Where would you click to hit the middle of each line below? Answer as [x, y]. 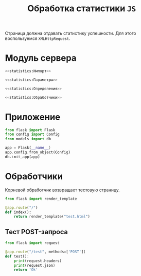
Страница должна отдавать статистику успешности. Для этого [70, 33]
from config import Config [32, 134]
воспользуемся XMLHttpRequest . [38, 38]
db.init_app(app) [23, 157]
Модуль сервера [41, 58]
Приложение [33, 117]
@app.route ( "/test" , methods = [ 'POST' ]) [45, 252]
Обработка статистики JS [82, 9]
